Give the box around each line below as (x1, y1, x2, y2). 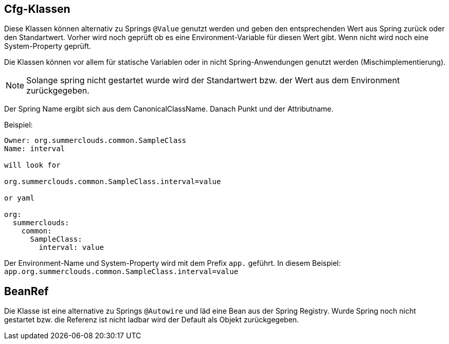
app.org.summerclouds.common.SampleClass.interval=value (4, 267, 239, 276)
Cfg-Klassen (4, 3, 70, 15)
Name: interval (4, 144, 65, 153)
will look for (4, 161, 61, 170)
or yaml (4, 194, 35, 203)
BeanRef (4, 284, 49, 298)
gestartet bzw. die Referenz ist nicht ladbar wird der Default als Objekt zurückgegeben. (4, 315, 299, 324)
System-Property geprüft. (4, 42, 91, 51)
